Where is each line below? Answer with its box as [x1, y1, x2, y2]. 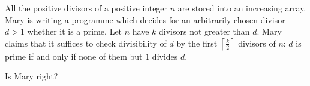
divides [152, 50, 178, 62]
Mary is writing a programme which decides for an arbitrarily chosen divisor [5, 13, 285, 26]
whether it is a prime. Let [27, 25, 122, 38]
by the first [176, 36, 218, 49]
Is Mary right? [5, 70, 58, 82]
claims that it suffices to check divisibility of [5, 36, 167, 49]
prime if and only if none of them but [5, 50, 143, 62]
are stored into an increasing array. [177, 2, 306, 14]
